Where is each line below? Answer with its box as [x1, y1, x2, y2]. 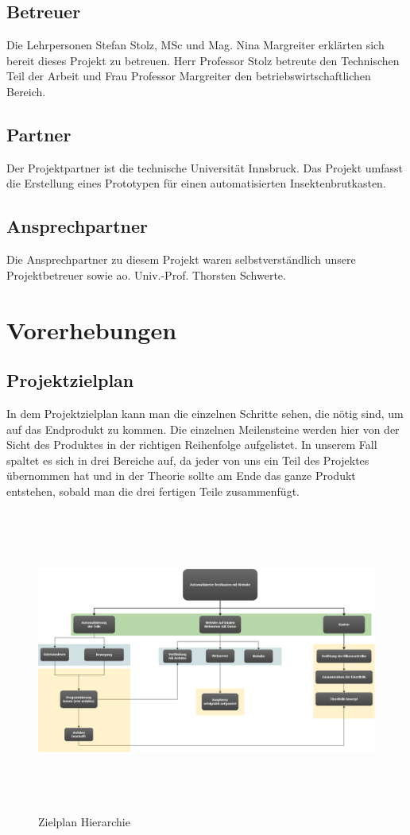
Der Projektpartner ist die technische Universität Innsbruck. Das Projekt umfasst [6, 159, 403, 176]
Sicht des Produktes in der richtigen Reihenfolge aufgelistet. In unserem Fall [6, 436, 377, 453]
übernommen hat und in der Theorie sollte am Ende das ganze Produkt [6, 467, 356, 484]
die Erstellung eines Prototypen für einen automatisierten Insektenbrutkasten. [6, 175, 386, 191]
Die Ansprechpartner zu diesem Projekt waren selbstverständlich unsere [6, 251, 356, 268]
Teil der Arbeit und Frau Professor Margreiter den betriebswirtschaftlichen [6, 68, 371, 84]
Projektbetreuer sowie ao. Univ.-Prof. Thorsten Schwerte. [6, 266, 286, 283]
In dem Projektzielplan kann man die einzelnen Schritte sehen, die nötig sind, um [6, 404, 404, 421]
